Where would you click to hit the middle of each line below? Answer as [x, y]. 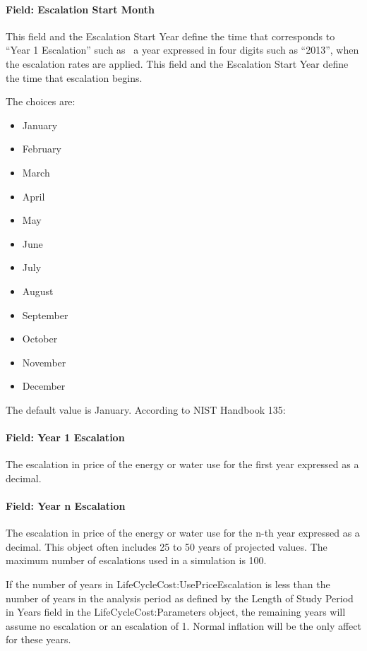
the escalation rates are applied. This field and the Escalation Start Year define [177, 63]
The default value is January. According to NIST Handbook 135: [146, 409]
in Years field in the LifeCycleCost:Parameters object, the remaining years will [176, 612]
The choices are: [41, 101]
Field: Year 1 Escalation [65, 437]
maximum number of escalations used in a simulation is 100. [136, 560]
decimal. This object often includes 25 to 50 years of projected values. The [167, 546]
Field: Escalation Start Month [80, 9]
